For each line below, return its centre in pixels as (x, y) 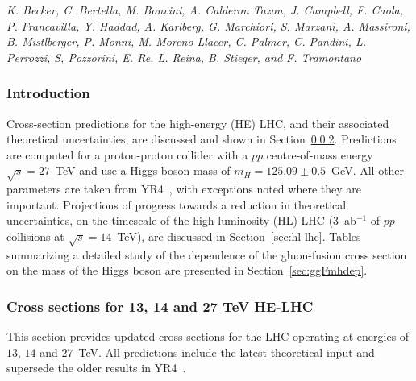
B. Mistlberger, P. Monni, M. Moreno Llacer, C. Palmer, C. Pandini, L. (186, 41)
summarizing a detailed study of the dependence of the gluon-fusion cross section (207, 254)
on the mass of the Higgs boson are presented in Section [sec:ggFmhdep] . (187, 270)
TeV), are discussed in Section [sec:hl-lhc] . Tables (239, 236)
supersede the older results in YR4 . (96, 368)
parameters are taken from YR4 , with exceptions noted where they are (184, 189)
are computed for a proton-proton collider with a (127, 154)
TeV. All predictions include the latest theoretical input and (227, 352)
